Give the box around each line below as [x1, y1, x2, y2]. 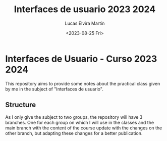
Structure [5, 101, 36, 109]
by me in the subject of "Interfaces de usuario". [5, 86, 103, 92]
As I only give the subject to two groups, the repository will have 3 [5, 114, 143, 120]
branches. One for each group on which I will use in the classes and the [5, 119, 154, 125]
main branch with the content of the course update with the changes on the [5, 125, 162, 131]
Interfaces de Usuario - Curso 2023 [5, 53, 157, 64]
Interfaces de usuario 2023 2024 [14, 4, 156, 15]
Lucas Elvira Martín [65, 20, 105, 26]
